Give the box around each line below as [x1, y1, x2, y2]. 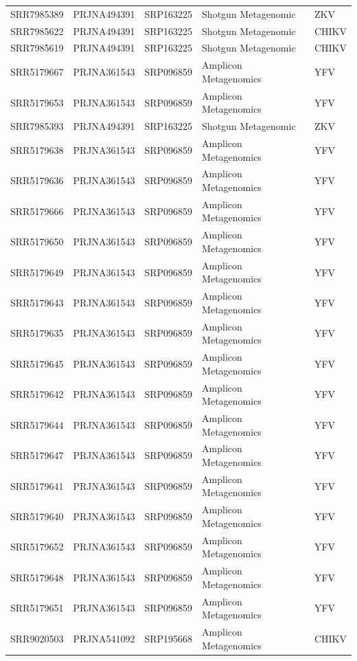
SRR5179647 [10, 448, 64, 462]
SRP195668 [144, 631, 193, 645]
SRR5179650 [10, 234, 64, 249]
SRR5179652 [10, 539, 64, 554]
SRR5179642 [10, 387, 64, 401]
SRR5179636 [10, 173, 64, 188]
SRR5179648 [10, 570, 64, 584]
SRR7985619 [10, 41, 64, 55]
